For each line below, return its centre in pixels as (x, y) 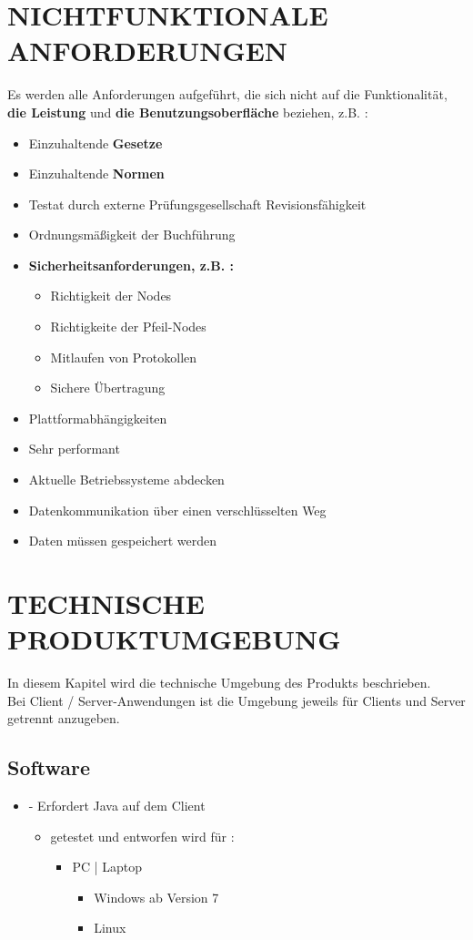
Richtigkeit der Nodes (111, 296)
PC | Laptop (107, 867)
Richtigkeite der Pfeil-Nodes (128, 327)
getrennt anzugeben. (64, 718)
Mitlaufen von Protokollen (124, 357)
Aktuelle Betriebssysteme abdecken (126, 480)
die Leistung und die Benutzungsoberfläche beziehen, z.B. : (188, 112)
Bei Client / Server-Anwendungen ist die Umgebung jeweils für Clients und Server (236, 700)
